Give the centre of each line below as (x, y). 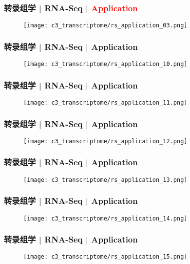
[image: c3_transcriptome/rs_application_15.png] (105, 257)
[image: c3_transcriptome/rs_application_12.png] (105, 141)
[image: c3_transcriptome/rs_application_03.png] (105, 26)
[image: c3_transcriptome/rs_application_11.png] (105, 102)
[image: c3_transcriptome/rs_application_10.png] (105, 64)
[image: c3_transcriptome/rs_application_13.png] (105, 180)
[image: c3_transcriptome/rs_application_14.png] (105, 218)
